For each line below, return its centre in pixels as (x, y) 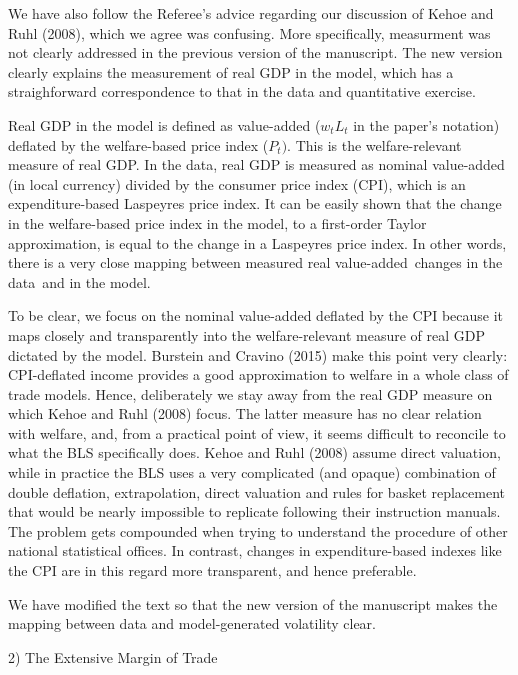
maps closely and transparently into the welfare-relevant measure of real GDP (247, 334)
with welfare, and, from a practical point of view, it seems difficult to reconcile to (257, 432)
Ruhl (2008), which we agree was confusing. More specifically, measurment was (249, 32)
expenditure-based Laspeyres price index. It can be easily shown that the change (255, 203)
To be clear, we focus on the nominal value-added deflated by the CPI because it (256, 315)
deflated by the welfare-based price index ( (138, 144)
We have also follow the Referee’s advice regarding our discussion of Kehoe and (251, 13)
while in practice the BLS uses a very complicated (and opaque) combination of (252, 472)
